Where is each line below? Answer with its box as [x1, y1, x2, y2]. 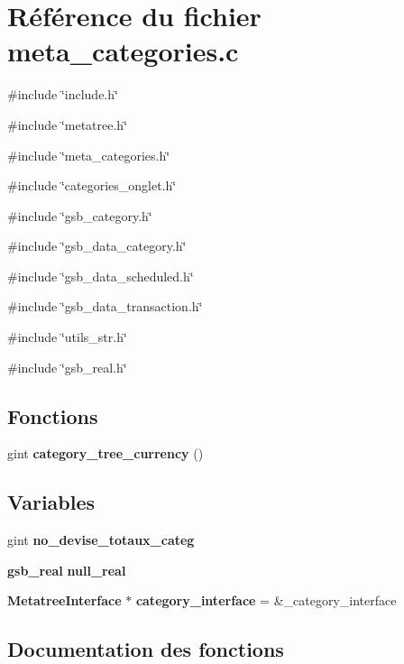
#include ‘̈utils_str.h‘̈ [7, 327, 127, 346]
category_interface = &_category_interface [135, 591, 397, 610]
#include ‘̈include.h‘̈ [7, 85, 118, 104]
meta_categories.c [7, 32, 239, 69]
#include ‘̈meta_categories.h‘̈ [7, 145, 170, 164]
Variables [7, 488, 96, 516]
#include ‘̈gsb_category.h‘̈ [7, 206, 152, 225]
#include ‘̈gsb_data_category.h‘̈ [7, 236, 187, 255]
